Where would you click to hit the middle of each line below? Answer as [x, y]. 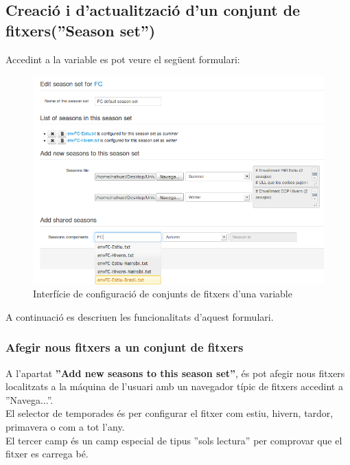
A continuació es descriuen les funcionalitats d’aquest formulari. [140, 316]
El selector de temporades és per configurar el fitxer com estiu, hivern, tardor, [170, 413]
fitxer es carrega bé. [47, 454]
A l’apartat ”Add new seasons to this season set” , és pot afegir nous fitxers [175, 373]
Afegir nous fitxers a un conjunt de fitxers [125, 347]
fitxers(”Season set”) [81, 30]
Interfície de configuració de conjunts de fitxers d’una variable [163, 294]
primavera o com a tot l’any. [65, 426]
